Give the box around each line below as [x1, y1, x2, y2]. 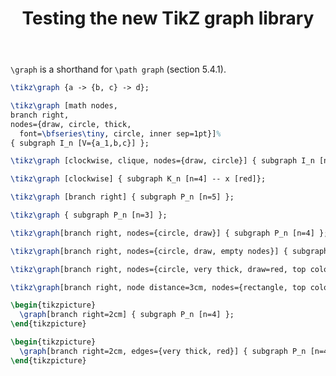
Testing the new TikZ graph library [21, 7, 315, 30]
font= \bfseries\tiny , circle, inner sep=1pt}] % [19, 128, 222, 139]
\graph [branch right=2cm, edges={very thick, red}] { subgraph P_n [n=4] [19, 346, 333, 356]
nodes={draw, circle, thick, [10, 119, 132, 129]
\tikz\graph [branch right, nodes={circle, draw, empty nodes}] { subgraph [10, 246, 329, 256]
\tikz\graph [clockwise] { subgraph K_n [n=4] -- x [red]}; [10, 174, 267, 184]
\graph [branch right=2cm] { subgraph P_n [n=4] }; [19, 310, 235, 320]
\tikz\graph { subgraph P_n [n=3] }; [10, 210, 168, 221]
